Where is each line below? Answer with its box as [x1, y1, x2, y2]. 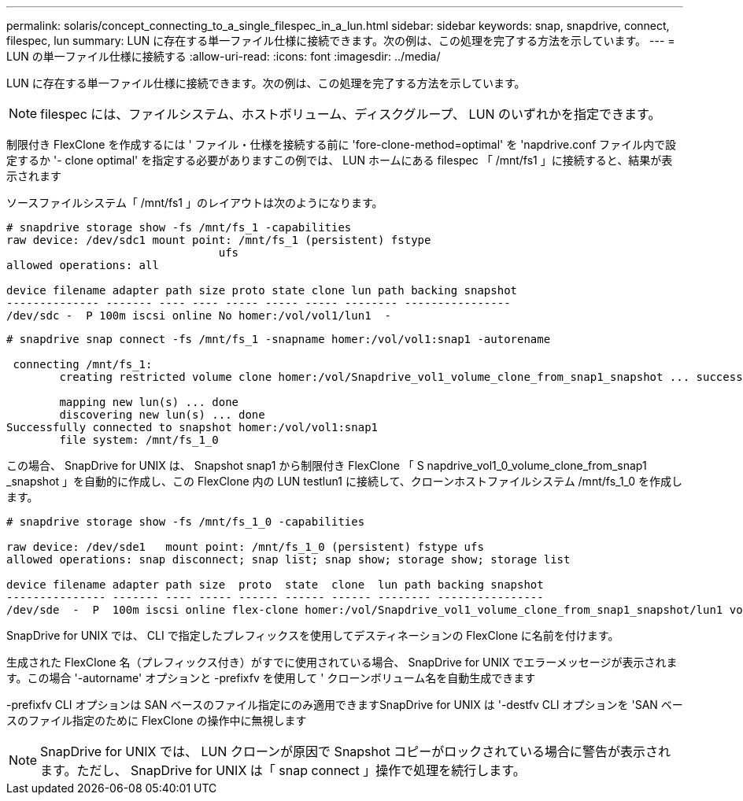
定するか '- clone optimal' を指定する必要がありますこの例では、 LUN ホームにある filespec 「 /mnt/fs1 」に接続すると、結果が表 [6, 153, 673, 167]
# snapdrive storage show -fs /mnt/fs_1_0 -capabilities [6, 515, 365, 528]
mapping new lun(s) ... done [59, 396, 239, 408]
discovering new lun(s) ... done [59, 408, 265, 421]
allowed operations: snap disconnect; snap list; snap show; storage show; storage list [6, 553, 571, 566]
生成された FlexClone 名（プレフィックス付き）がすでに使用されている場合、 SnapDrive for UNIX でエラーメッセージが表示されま [6, 655, 678, 669]
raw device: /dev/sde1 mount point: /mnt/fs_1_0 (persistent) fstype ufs [6, 541, 484, 553]
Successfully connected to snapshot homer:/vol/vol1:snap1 [6, 421, 379, 434]
